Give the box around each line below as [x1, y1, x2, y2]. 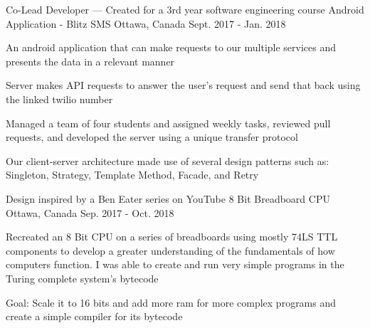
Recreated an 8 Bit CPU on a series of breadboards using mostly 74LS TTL [6, 229, 338, 244]
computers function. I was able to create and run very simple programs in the [6, 257, 344, 272]
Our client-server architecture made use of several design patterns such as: [6, 153, 329, 168]
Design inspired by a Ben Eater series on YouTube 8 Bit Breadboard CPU [6, 191, 330, 206]
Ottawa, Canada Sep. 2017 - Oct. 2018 [6, 205, 174, 220]
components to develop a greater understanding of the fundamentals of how [6, 243, 335, 258]
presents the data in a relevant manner [6, 53, 175, 68]
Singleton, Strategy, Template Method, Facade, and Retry [6, 167, 259, 182]
